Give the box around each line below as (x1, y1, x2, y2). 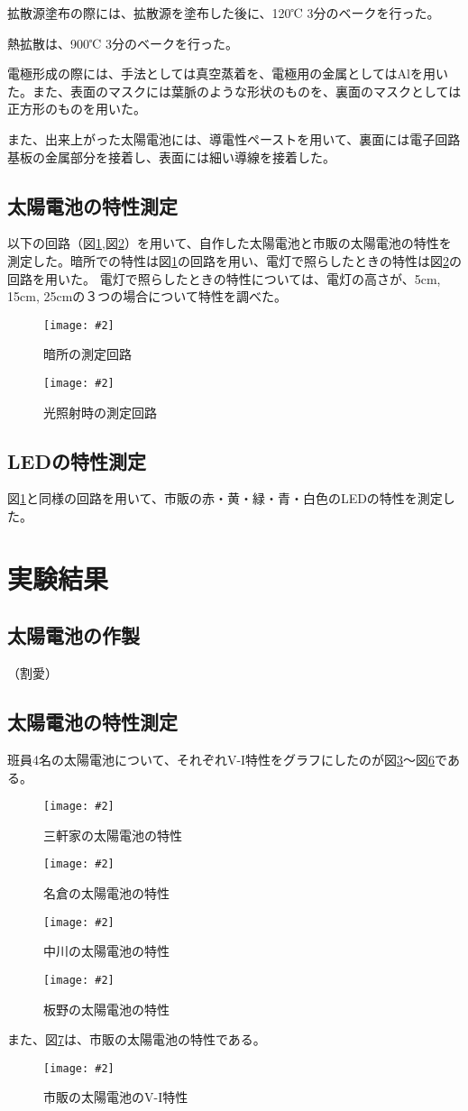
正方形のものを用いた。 (7, 99, 146, 118)
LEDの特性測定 (7, 446, 146, 474)
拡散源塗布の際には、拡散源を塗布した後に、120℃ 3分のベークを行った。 (7, 4, 440, 22)
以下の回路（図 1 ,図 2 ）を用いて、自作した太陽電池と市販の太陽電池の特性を (7, 234, 452, 252)
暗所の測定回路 (43, 344, 132, 363)
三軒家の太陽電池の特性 (43, 825, 182, 844)
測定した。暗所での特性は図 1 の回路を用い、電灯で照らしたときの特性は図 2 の (7, 251, 462, 270)
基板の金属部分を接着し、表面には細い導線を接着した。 (7, 147, 335, 166)
